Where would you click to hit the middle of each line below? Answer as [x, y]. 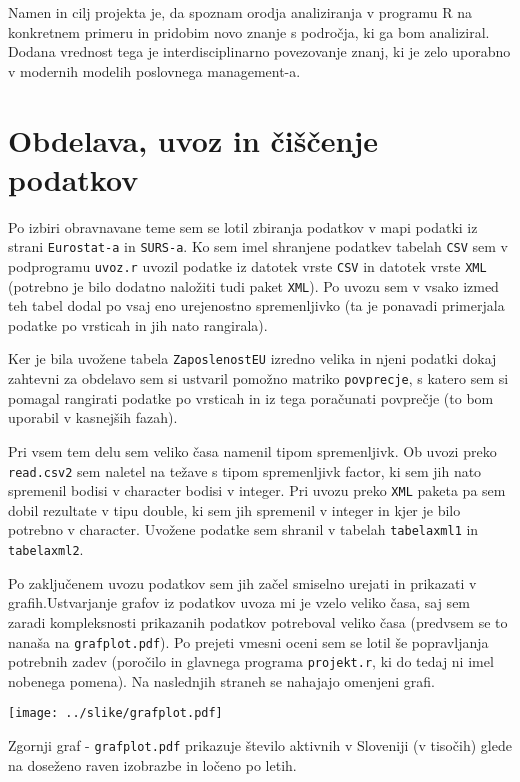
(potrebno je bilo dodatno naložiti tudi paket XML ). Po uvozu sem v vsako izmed [253, 285]
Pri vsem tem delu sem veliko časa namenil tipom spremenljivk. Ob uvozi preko [252, 450]
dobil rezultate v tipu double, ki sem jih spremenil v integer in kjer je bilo [234, 509]
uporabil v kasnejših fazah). [93, 417]
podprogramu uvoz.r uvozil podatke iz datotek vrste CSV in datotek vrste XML [247, 265]
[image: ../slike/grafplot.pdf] [115, 713]
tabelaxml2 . [46, 549]
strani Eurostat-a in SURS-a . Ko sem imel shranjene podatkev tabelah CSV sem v [258, 246]
